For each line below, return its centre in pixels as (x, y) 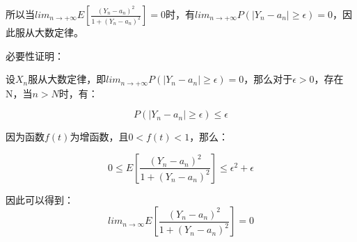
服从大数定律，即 (67, 79)
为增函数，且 (99, 137)
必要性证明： (35, 55)
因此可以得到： (40, 199)
